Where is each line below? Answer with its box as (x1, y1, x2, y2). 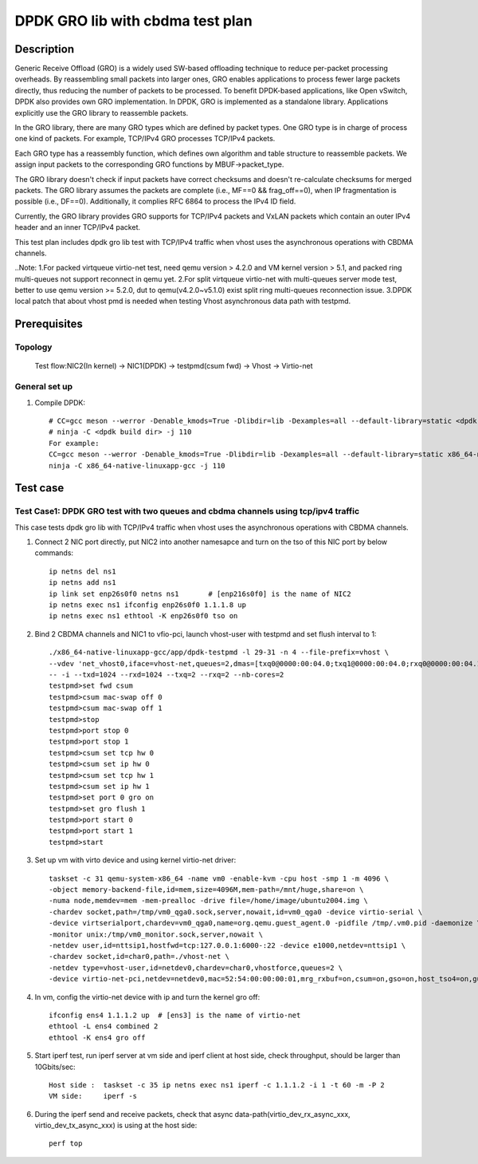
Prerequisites (14, 318, 83, 331)
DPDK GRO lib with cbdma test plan (14, 12, 253, 30)
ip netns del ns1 (49, 566, 116, 576)
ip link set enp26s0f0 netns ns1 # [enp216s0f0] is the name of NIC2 (49, 589, 351, 598)
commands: (34, 548, 74, 558)
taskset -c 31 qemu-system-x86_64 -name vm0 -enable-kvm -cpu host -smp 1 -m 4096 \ (49, 874, 390, 883)
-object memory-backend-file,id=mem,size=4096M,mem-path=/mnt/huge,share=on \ (49, 886, 364, 894)
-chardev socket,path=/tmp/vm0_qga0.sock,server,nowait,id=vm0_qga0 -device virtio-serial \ (49, 907, 423, 917)
